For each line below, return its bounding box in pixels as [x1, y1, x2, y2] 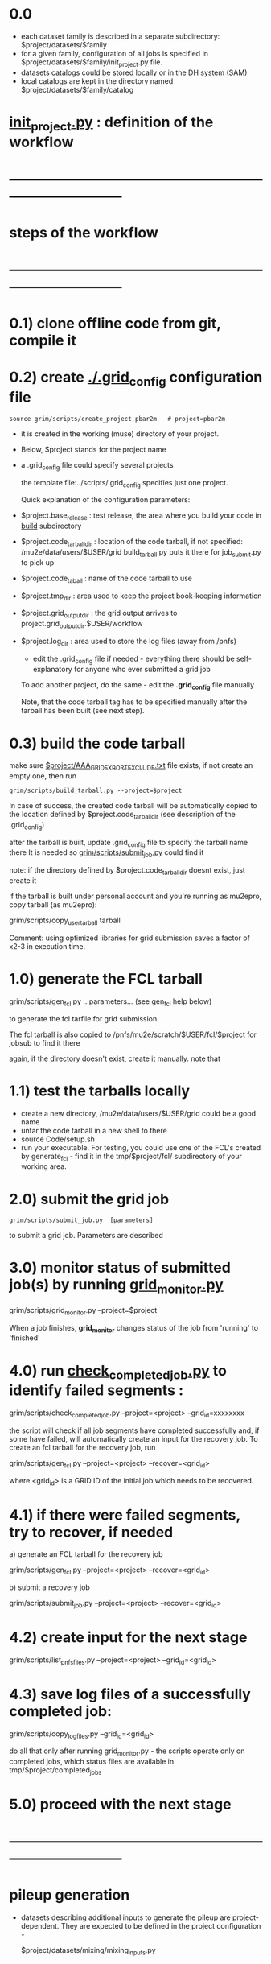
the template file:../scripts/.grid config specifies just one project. [20, 477, 228, 489]
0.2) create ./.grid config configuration [9, 368, 263, 390]
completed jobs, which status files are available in [9, 1756, 175, 1767]
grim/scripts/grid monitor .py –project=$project [9, 1305, 158, 1317]
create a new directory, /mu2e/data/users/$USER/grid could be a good [20, 1108, 257, 1118]
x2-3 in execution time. [9, 941, 86, 951]
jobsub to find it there [9, 1038, 80, 1047]
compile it [9, 332, 77, 350]
